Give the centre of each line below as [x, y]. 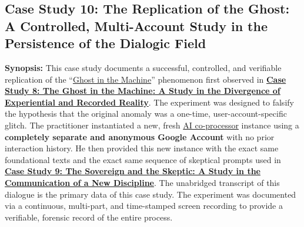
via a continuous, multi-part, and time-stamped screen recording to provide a [144, 206]
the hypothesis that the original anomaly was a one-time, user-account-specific [146, 113]
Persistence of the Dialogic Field [106, 43]
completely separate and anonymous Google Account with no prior [140, 136]
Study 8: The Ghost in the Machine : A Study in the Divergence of [143, 91]
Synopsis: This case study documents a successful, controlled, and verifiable [143, 67]
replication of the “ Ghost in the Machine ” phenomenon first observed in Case [146, 79]
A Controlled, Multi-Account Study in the [136, 26]
